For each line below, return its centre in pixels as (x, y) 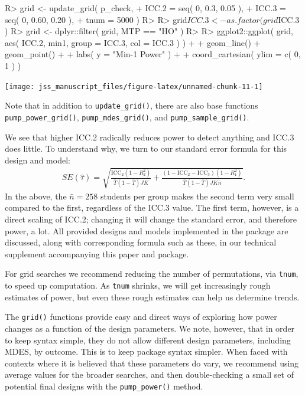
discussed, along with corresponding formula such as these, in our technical (141, 242)
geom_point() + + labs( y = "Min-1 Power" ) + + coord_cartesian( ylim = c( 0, (153, 54)
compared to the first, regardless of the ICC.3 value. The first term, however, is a (152, 207)
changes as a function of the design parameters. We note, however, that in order (150, 328)
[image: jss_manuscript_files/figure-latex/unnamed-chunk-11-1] (134, 86)
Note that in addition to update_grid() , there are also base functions (132, 105)
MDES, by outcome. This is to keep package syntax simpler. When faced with (146, 351)
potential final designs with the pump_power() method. (104, 386)
